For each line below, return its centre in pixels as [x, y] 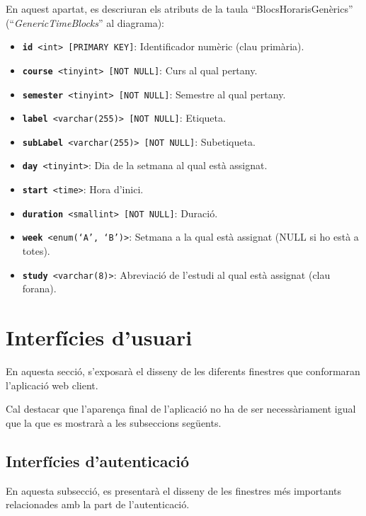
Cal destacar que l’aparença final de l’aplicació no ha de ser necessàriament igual [181, 409]
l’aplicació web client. [52, 385]
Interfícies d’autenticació [97, 460]
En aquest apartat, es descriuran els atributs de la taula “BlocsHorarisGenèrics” [179, 8]
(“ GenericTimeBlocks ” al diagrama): [85, 22]
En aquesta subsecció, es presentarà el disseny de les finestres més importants [174, 490]
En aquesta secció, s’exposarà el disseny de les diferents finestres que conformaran [183, 371]
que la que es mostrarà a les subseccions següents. [114, 422]
